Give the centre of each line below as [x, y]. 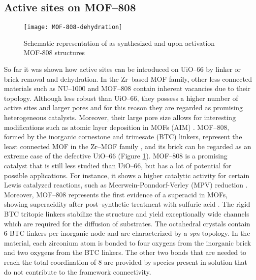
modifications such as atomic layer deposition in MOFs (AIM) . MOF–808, [117, 127]
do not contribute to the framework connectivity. [78, 271]
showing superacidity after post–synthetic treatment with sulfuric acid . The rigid [127, 204]
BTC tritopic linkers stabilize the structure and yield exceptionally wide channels [127, 213]
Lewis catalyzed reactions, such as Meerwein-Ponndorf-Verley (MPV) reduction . [126, 185]
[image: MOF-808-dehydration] [73, 27]
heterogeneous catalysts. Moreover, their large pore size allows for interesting [120, 117]
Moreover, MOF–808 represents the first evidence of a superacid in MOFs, [116, 194]
